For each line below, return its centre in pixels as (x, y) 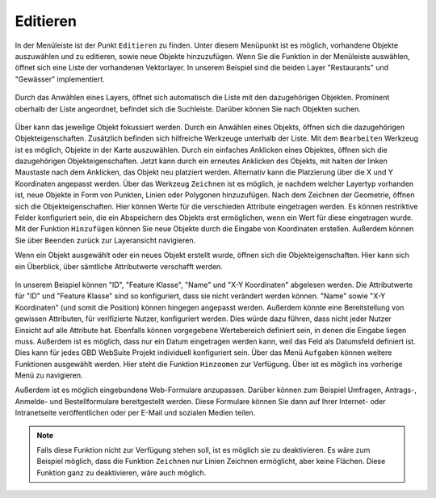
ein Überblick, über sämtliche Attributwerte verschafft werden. (119, 266)
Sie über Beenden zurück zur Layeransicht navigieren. (105, 240)
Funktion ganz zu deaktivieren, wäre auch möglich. (122, 472)
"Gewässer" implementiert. (60, 79)
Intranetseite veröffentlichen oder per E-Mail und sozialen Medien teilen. (135, 413)
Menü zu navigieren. (49, 375)
